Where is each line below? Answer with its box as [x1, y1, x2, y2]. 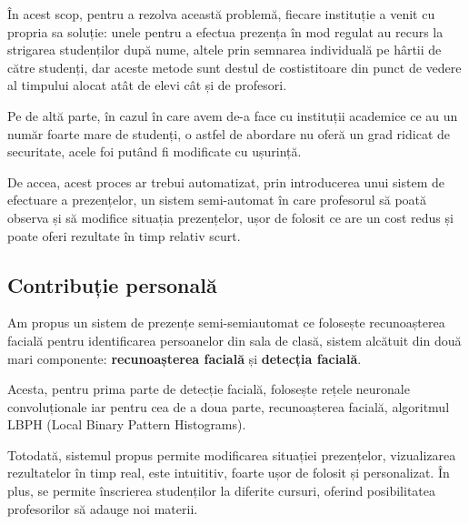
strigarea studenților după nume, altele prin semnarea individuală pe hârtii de [7, 40, 442, 59]
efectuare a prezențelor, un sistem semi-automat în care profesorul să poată [7, 190, 427, 209]
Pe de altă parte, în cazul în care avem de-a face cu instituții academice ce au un [7, 106, 458, 125]
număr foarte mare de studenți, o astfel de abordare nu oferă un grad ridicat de [7, 124, 450, 143]
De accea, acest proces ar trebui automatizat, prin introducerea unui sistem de [7, 172, 444, 191]
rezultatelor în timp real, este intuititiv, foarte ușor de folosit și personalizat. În [7, 463, 450, 482]
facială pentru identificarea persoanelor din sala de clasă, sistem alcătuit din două [7, 330, 462, 349]
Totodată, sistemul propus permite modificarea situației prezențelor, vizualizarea [7, 445, 456, 464]
